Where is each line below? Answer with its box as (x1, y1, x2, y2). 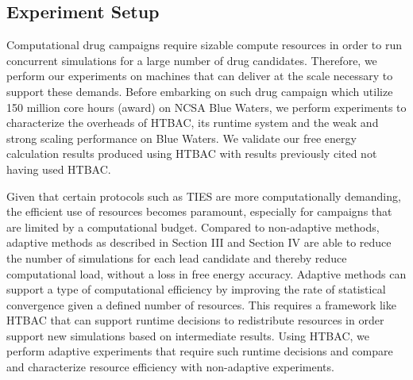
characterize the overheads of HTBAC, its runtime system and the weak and (6, 114, 379, 131)
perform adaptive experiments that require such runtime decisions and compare (6, 343, 393, 359)
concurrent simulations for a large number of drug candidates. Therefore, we (6, 52, 377, 68)
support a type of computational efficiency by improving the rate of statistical (6, 281, 386, 297)
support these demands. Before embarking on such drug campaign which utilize (6, 83, 393, 99)
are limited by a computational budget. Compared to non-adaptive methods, (6, 218, 380, 235)
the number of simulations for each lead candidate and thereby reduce (6, 249, 347, 266)
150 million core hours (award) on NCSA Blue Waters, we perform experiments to (6, 98, 407, 115)
